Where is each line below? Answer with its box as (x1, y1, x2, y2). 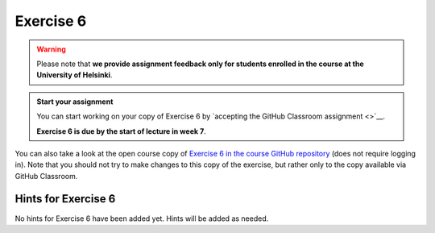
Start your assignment (36, 97, 114, 106)
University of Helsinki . (36, 70, 113, 80)
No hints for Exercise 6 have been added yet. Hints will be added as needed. (14, 214, 269, 223)
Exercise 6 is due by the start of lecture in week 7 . (36, 126, 207, 136)
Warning (36, 44, 66, 54)
